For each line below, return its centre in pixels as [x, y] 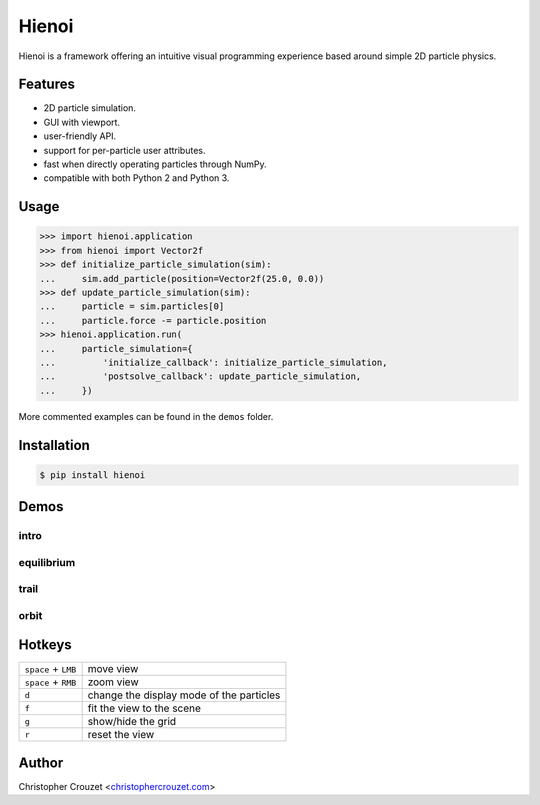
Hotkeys [45, 645]
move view [113, 669]
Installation [54, 445]
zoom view [113, 682]
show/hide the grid [132, 722]
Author [41, 762]
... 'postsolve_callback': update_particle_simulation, [200, 376]
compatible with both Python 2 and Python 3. [136, 178]
